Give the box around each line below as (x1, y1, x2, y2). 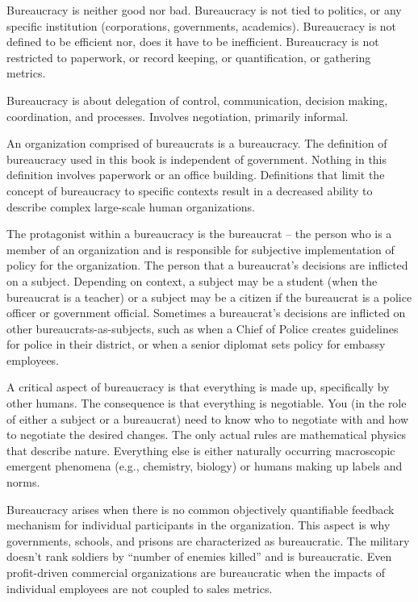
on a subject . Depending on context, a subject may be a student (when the (6, 272, 378, 289)
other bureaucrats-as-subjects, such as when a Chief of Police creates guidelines (6, 320, 399, 337)
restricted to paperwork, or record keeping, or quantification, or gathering (6, 48, 371, 65)
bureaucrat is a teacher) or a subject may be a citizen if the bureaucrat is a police (6, 288, 412, 305)
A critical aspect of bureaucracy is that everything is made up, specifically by (6, 378, 390, 395)
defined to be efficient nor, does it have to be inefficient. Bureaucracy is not (6, 33, 379, 50)
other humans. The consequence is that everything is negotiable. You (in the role (6, 395, 407, 412)
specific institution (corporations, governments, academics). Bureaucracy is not (6, 17, 397, 34)
